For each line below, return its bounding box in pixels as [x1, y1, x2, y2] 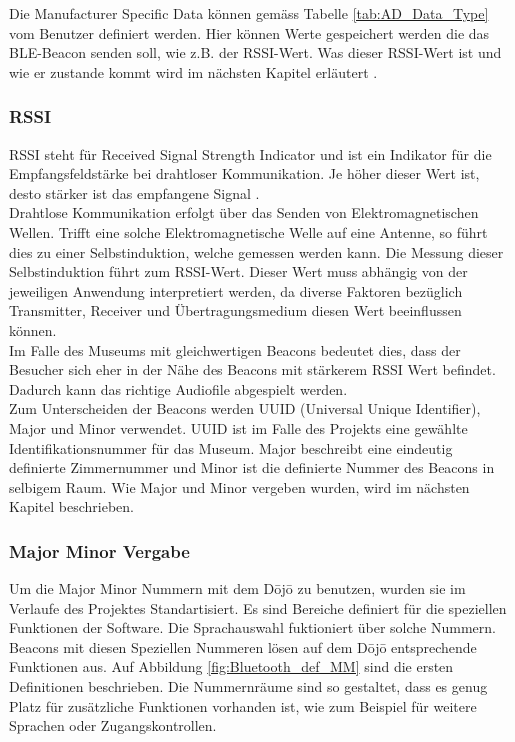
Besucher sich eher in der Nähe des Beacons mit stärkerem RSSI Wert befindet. [9, 359, 496, 380]
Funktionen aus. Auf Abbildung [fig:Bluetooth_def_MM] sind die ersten [9, 656, 454, 677]
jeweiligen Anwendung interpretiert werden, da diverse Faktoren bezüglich [9, 280, 463, 301]
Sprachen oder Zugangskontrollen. [9, 715, 217, 736]
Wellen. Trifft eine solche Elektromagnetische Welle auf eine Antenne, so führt [9, 221, 488, 242]
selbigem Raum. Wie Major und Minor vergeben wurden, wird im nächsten [9, 476, 470, 497]
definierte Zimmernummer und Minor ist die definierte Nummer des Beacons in [9, 457, 495, 478]
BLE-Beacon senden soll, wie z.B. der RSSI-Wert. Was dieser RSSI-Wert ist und [9, 42, 502, 63]
